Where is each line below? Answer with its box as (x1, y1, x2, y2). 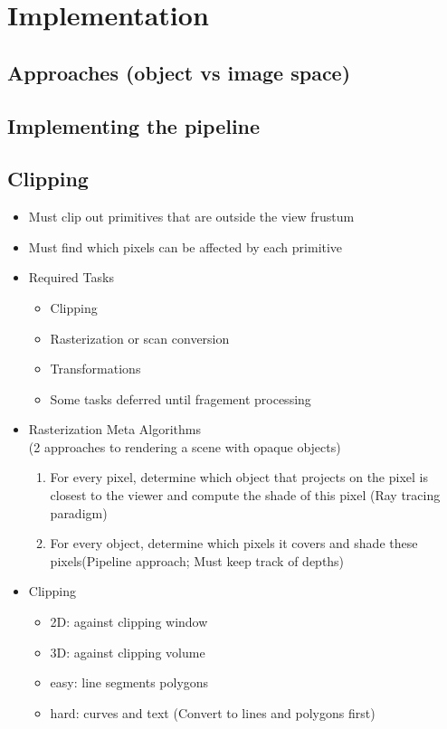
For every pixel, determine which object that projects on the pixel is (50, 468, 428, 487)
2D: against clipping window (50, 612, 208, 631)
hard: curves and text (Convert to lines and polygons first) (50, 703, 376, 722)
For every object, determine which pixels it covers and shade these (50, 534, 418, 553)
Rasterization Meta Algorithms (28, 420, 202, 439)
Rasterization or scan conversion (50, 328, 230, 347)
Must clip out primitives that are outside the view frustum (28, 207, 355, 226)
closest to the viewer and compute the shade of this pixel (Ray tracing (50, 486, 441, 505)
